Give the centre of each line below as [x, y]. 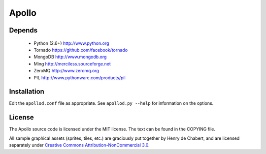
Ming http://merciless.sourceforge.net [72, 63]
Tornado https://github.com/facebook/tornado [81, 50]
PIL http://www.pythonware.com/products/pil [80, 77]
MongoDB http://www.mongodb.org [70, 57]
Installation [27, 92]
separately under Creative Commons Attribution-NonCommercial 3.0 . [79, 145]
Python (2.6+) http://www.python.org [71, 43]
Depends [23, 30]
